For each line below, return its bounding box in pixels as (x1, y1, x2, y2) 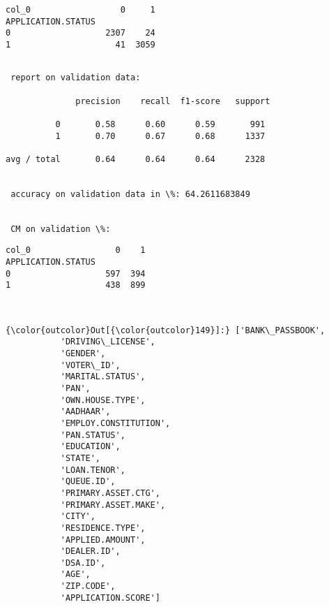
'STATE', (60, 453, 101, 463)
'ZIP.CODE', (60, 581, 116, 592)
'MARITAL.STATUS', (60, 372, 146, 382)
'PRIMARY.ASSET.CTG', (60, 488, 160, 498)
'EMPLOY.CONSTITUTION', (60, 418, 171, 428)
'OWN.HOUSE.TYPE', (60, 395, 146, 405)
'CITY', (60, 511, 95, 522)
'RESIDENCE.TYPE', (60, 522, 146, 533)
